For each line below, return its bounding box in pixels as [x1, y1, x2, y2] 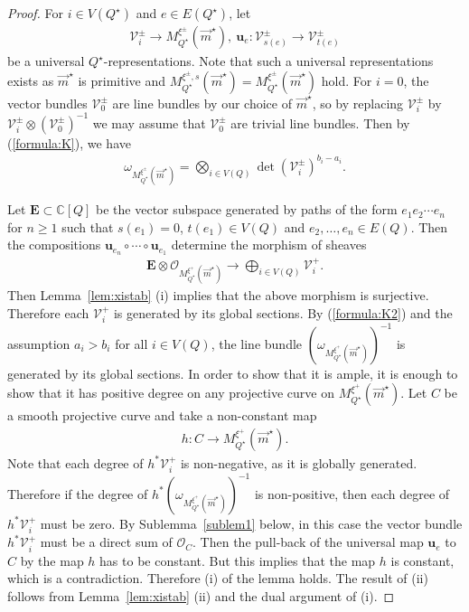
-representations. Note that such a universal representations [103, 52, 434, 71]
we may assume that [92, 113, 206, 132]
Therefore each [7, 303, 89, 322]
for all [115, 334, 148, 353]
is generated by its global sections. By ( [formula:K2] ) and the [113, 303, 453, 322]
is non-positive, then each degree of [254, 484, 450, 503]
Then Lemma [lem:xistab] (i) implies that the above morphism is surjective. [7, 286, 429, 305]
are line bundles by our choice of [112, 93, 292, 112]
